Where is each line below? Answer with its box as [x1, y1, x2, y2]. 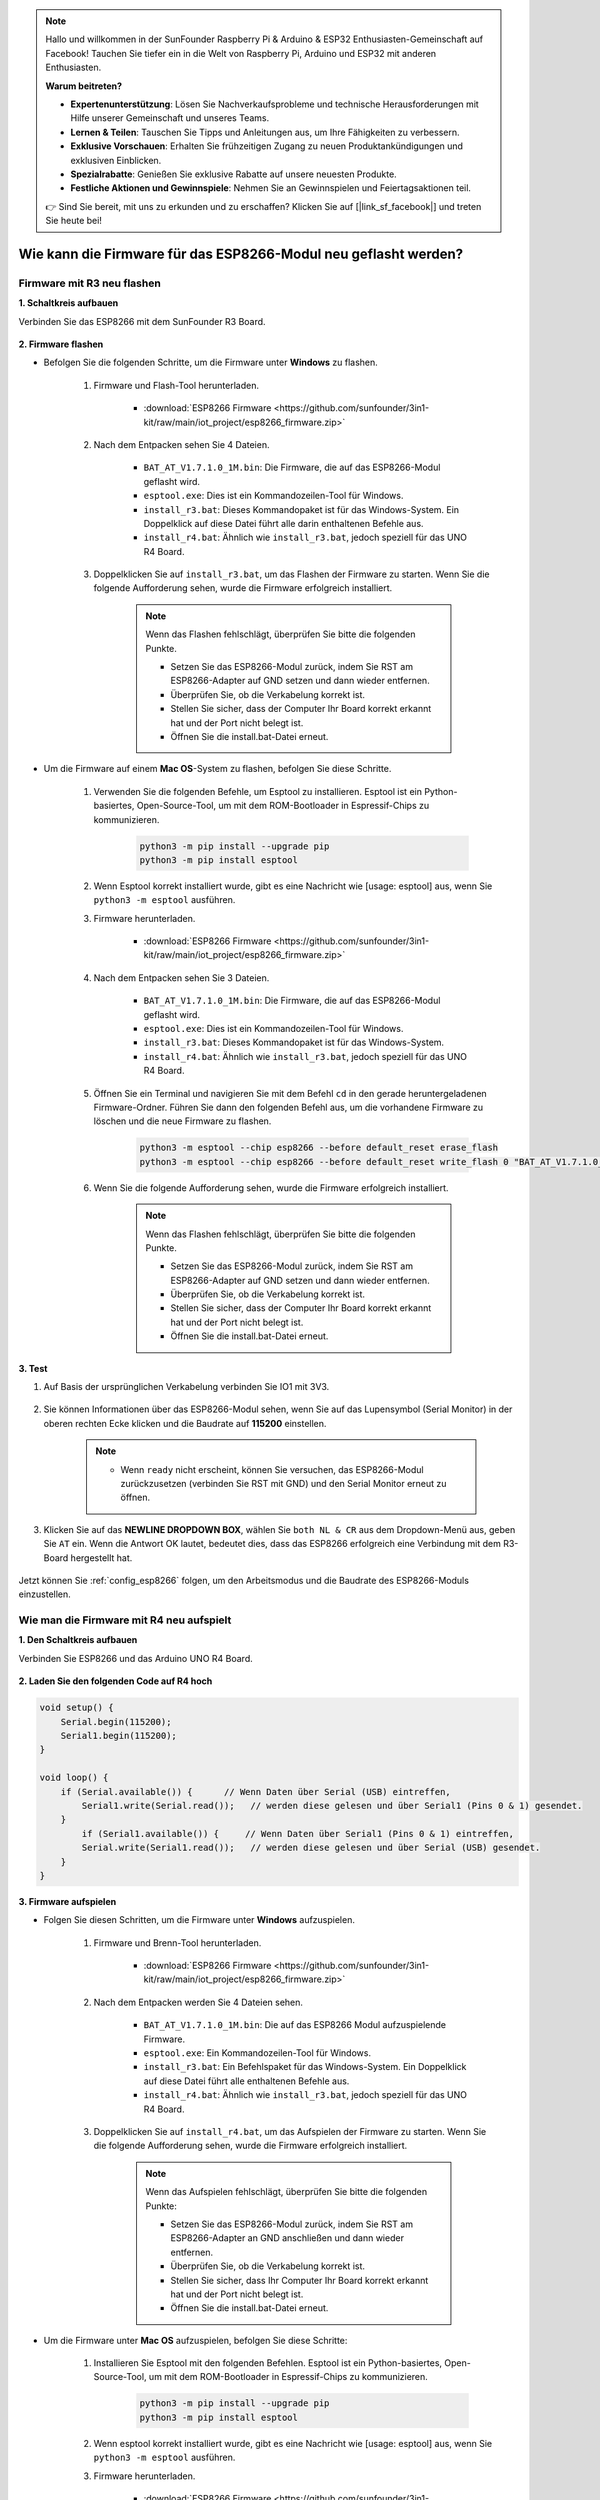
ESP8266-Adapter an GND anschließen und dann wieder [170, 2232, 405, 2244]
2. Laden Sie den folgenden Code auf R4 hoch [18, 1675, 213, 1687]
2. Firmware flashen [18, 338, 104, 350]
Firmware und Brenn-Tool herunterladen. [93, 1936, 262, 1949]
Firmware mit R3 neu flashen [18, 276, 162, 290]
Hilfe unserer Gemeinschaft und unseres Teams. [70, 112, 270, 124]
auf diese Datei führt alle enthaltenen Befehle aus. [143, 2075, 350, 2087]
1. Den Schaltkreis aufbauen [18, 1634, 138, 1646]
